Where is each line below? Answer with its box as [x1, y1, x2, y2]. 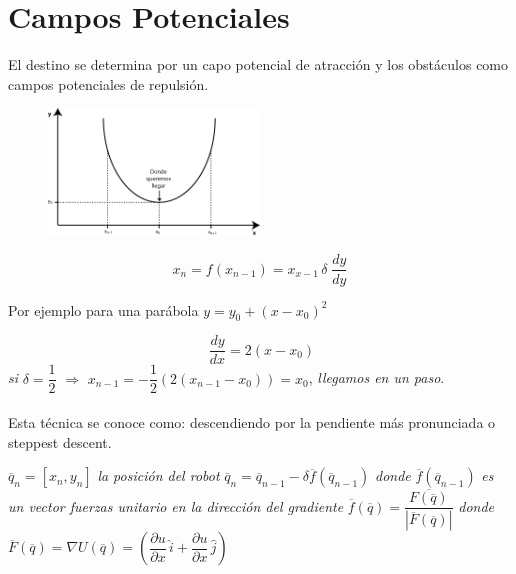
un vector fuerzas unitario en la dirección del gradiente [8, 495, 344, 516]
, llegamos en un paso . [308, 367, 445, 388]
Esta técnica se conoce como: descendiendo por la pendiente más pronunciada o [8, 412, 496, 433]
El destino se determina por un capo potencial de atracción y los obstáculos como [8, 54, 509, 75]
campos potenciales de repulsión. [8, 73, 209, 94]
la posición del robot [97, 465, 220, 486]
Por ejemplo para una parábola [8, 299, 199, 320]
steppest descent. [8, 431, 112, 452]
